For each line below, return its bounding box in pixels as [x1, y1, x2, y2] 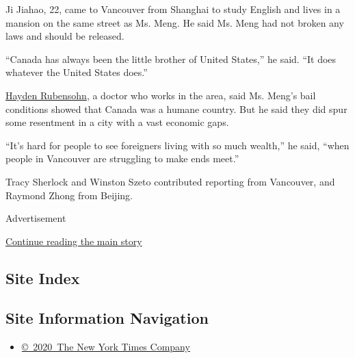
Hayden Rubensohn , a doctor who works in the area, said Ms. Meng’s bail [5, 88, 316, 102]
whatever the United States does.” [5, 65, 148, 79]
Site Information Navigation [5, 307, 209, 329]
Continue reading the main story [5, 233, 142, 248]
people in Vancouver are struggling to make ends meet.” [5, 151, 239, 166]
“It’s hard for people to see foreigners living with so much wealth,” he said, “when [5, 138, 350, 152]
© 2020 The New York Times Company [21, 340, 190, 354]
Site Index [5, 267, 80, 288]
